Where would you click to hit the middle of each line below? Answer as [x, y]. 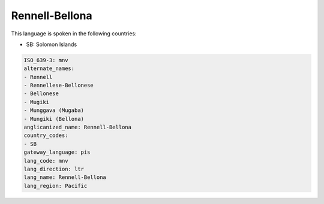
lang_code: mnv [46, 161]
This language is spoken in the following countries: [74, 34]
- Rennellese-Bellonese [59, 86]
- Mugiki [37, 102]
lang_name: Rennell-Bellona [65, 177]
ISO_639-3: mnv [46, 60]
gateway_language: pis [57, 152]
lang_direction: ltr [54, 169]
